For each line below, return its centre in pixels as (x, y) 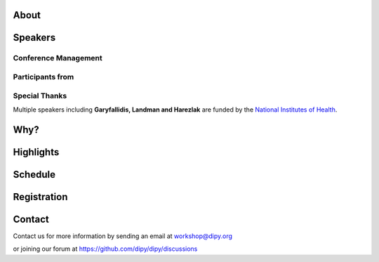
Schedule (34, 175)
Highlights (36, 152)
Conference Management (58, 58)
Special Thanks (40, 96)
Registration (40, 197)
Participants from (44, 77)
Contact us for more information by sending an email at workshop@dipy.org (123, 236)
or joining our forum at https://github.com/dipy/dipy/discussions (105, 249)
